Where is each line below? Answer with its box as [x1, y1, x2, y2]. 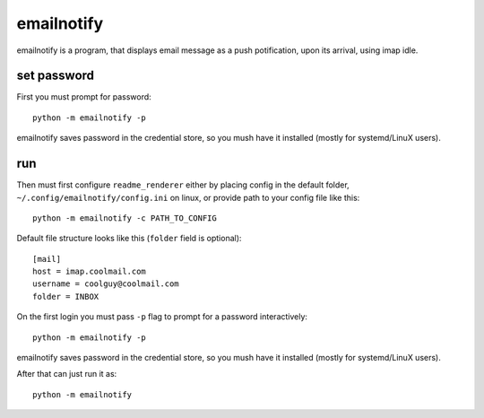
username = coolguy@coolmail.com [32, 279, 179, 289]
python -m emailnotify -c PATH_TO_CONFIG [32, 213, 217, 223]
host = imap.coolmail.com [32, 266, 147, 277]
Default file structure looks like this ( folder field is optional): [16, 233, 242, 244]
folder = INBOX [32, 292, 99, 301]
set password [16, 68, 94, 83]
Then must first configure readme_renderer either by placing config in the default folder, [16, 179, 350, 190]
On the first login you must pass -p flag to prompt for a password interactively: [16, 311, 308, 322]
